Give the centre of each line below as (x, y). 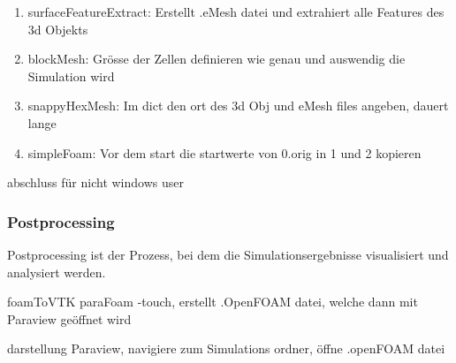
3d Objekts (58, 29)
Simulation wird (71, 76)
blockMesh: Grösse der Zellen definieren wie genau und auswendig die (217, 59)
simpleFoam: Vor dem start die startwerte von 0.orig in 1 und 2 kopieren (224, 152)
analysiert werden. (57, 272)
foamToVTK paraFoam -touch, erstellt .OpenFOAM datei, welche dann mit (213, 302)
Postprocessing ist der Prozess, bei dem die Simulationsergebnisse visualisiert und (228, 254)
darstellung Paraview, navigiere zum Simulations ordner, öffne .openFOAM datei (226, 348)
